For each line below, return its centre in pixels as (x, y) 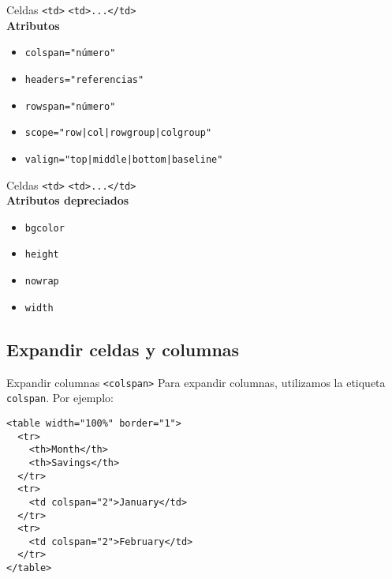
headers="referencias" (84, 79)
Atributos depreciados (68, 200)
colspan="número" (70, 53)
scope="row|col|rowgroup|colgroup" (118, 133)
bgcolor (45, 228)
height (42, 255)
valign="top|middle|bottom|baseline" (124, 159)
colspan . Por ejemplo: (60, 398)
